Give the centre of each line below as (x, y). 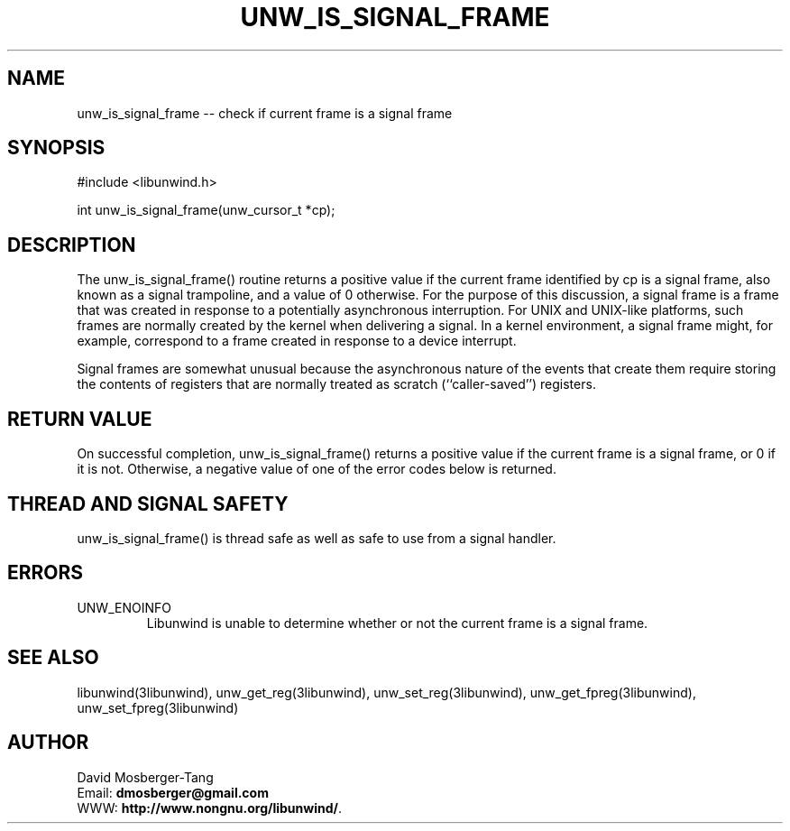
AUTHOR (48, 743)
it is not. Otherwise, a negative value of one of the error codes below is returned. (317, 469)
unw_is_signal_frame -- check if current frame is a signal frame (265, 113)
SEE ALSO (53, 658)
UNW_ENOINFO (124, 607)
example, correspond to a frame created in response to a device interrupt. (297, 341)
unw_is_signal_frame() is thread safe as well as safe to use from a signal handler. (317, 538)
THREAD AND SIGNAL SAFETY (148, 503)
